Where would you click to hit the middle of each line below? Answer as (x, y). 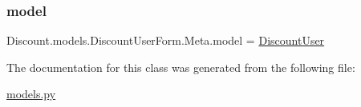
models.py (31, 94)
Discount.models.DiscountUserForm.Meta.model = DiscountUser (166, 40)
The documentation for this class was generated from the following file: (181, 67)
